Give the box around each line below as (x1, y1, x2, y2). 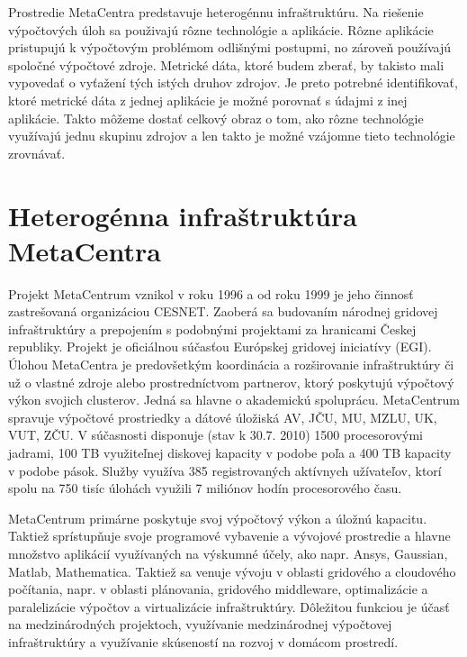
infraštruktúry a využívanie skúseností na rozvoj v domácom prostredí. (8, 632, 399, 651)
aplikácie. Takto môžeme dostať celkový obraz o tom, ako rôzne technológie (8, 108, 424, 127)
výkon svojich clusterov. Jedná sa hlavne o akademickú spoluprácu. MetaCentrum (8, 390, 460, 409)
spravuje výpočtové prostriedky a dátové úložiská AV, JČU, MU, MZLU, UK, (8, 407, 437, 426)
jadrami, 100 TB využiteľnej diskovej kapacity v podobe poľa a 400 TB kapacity (8, 443, 452, 461)
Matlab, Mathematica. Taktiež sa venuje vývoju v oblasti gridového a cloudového (8, 561, 456, 580)
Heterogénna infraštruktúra (8, 196, 357, 233)
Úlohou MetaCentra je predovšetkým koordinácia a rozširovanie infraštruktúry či (8, 355, 454, 374)
